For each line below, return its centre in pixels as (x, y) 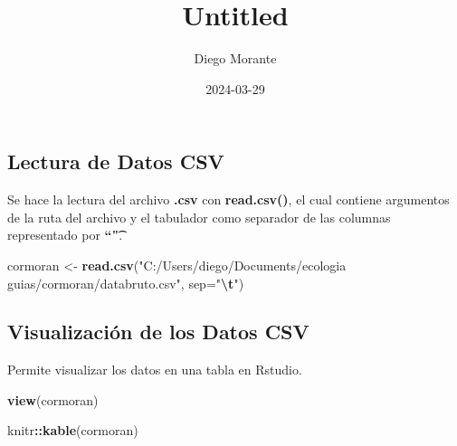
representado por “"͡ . (65, 235)
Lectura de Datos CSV (116, 161)
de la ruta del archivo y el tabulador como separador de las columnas (199, 217)
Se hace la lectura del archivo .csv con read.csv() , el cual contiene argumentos (228, 199)
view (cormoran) (53, 399)
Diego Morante (235, 58)
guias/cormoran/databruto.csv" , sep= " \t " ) (126, 283)
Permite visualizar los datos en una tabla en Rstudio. (155, 370)
